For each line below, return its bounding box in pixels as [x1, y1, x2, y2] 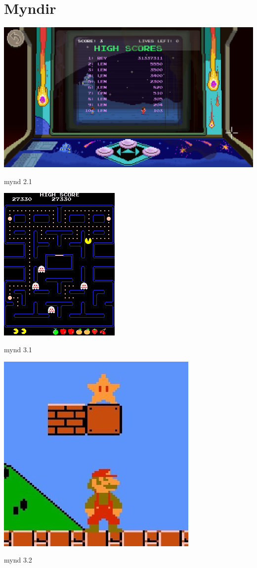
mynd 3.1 [4, 344, 32, 354]
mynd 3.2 [4, 555, 32, 565]
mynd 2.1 [4, 176, 32, 186]
